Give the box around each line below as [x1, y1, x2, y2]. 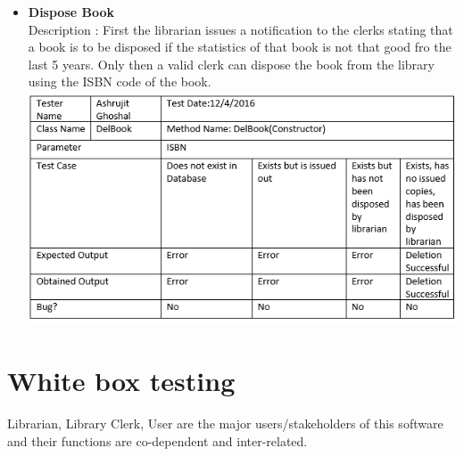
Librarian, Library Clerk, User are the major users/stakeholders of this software [7, 414, 443, 433]
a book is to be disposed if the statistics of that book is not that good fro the [28, 37, 452, 56]
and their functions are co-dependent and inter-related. [7, 431, 308, 450]
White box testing [7, 362, 236, 399]
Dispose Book [28, 3, 115, 20]
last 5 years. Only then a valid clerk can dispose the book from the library [28, 54, 435, 73]
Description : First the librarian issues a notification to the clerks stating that [28, 20, 453, 38]
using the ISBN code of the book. [28, 72, 211, 91]
